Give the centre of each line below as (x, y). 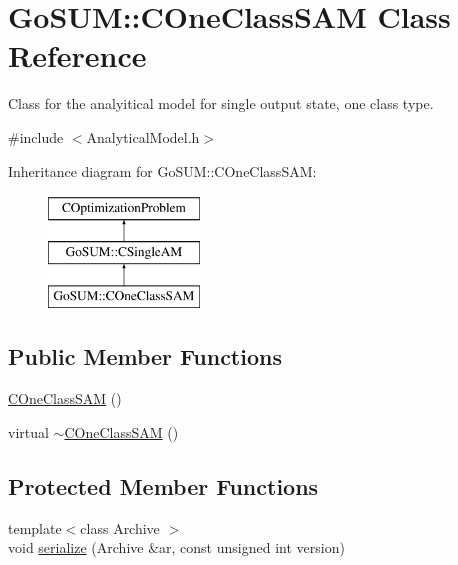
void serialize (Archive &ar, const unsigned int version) (176, 547)
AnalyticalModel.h (143, 136)
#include (36, 136)
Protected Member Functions (163, 485)
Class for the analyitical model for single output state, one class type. (221, 103)
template (35, 527)
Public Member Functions (145, 356)
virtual (28, 431)
